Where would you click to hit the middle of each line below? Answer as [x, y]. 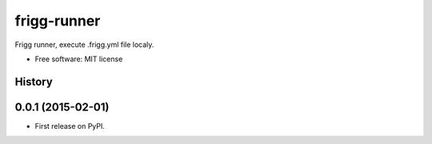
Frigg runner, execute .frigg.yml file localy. [84, 45]
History [34, 82]
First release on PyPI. [70, 126]
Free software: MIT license [79, 59]
